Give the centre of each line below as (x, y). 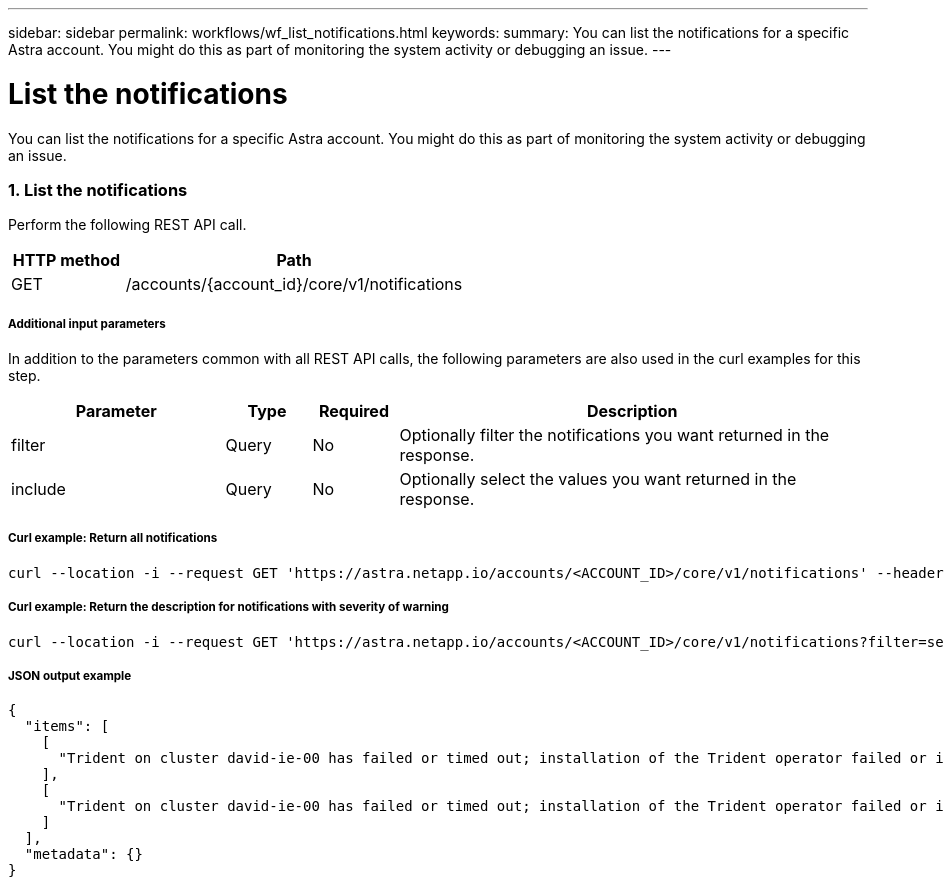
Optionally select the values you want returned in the (598, 479)
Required (354, 411)
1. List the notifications (98, 189)
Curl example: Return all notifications (113, 538)
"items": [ (67, 726)
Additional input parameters (87, 323)
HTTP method (66, 260)
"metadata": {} (83, 854)
